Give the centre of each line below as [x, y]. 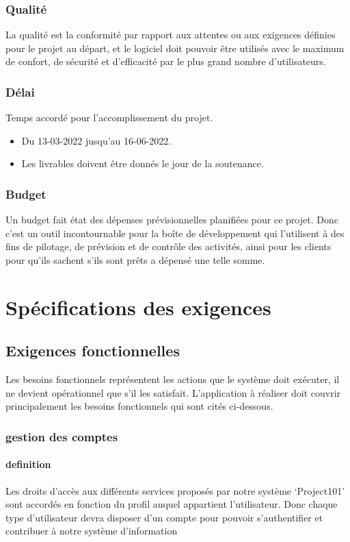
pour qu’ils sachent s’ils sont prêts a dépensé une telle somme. [135, 260]
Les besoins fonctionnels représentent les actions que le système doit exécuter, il [173, 379]
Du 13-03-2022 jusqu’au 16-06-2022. [96, 140]
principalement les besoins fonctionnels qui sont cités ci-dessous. [139, 406]
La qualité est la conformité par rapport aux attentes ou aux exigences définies [171, 35]
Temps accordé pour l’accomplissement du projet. [109, 118]
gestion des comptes [62, 436]
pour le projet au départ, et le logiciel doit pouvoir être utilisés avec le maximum [175, 48]
